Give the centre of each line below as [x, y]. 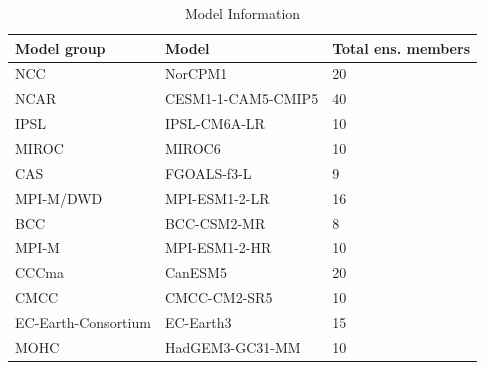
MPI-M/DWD [59, 197]
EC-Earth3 [198, 321]
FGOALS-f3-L [208, 172]
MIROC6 [192, 147]
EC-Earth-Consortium [83, 321]
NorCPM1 [196, 73]
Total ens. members [401, 47]
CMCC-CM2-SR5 [218, 297]
